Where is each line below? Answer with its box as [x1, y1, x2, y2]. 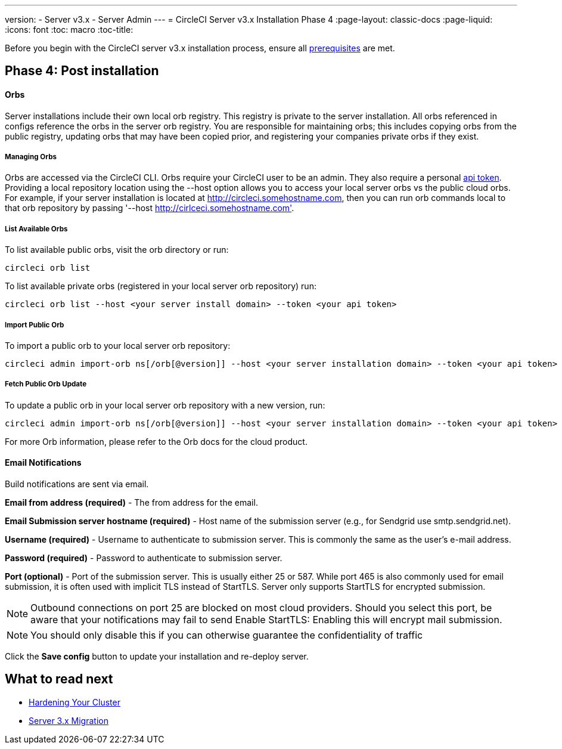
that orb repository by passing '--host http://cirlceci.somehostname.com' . [5, 203, 294, 213]
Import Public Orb [5, 320, 64, 329]
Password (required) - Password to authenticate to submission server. [5, 552, 282, 563]
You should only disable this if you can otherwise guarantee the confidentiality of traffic [30, 629, 423, 641]
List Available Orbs [5, 224, 68, 233]
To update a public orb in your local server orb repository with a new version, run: [5, 400, 325, 410]
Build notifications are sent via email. [5, 478, 149, 489]
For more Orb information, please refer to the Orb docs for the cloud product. [5, 436, 308, 447]
